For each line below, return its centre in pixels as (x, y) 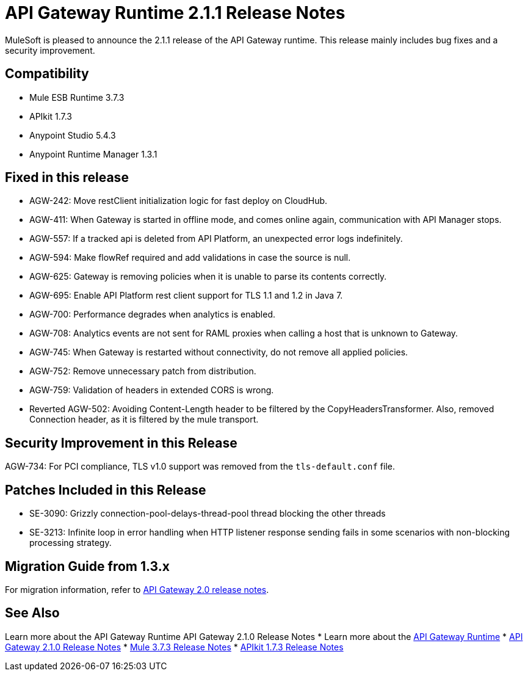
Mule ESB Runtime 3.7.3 (77, 97)
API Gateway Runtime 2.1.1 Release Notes (175, 13)
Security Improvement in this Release (121, 443)
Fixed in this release (67, 178)
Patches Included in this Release (106, 490)
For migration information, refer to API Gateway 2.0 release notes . (137, 589)
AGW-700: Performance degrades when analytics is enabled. (153, 314)
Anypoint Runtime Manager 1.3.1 (93, 154)
